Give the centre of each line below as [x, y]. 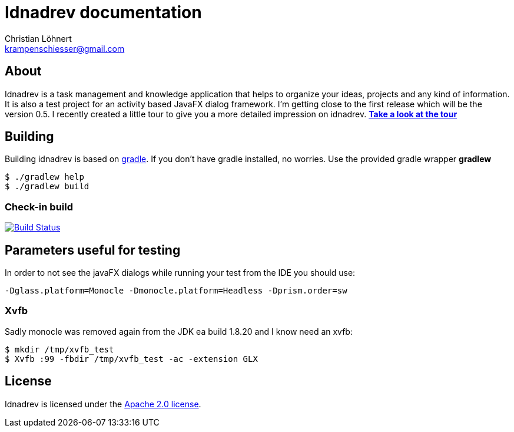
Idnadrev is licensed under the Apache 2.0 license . [103, 404]
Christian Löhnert [38, 38]
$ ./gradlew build [47, 187]
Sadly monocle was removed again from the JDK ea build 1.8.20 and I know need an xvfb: [179, 331]
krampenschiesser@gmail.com [65, 48]
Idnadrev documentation [103, 12]
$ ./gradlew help [44, 177]
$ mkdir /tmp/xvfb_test [59, 349]
